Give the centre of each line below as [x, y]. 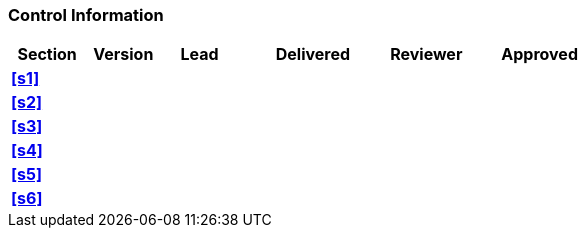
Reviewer [426, 54]
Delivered [313, 54]
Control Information [86, 15]
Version [123, 54]
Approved [539, 54]
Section [47, 54]
